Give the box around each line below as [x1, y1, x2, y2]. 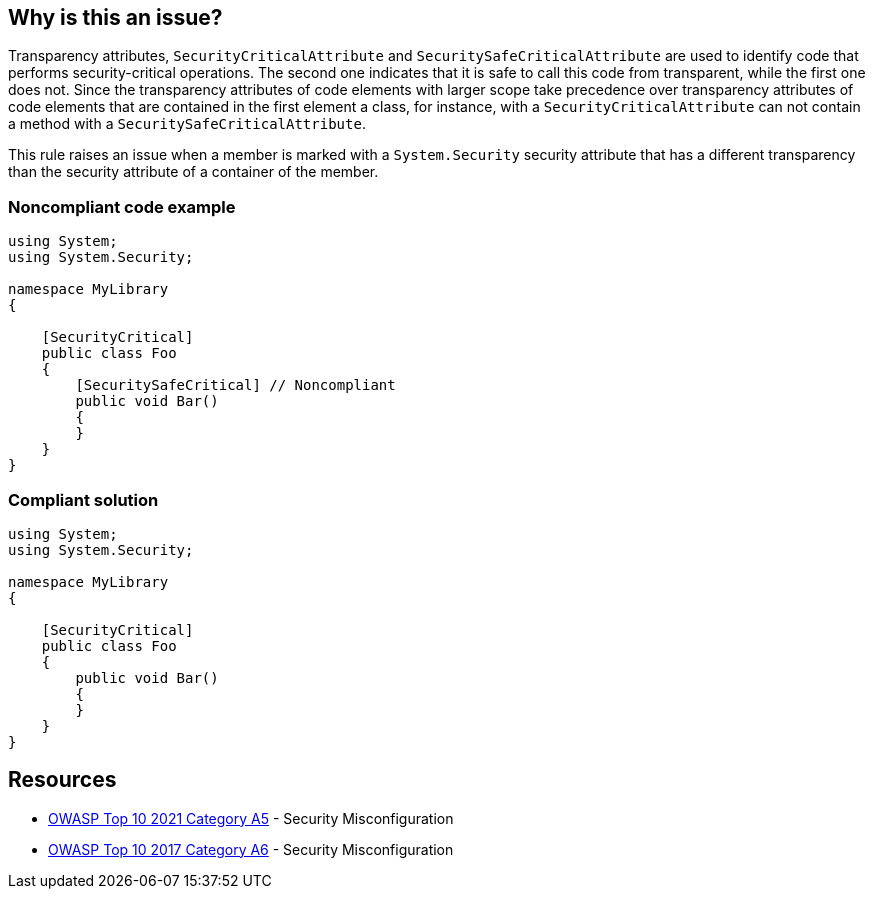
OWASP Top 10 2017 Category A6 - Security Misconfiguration [48, 840, 454, 858]
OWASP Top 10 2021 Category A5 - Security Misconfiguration [48, 809, 454, 827]
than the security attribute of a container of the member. [8, 163, 379, 181]
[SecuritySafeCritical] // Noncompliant [75, 377, 396, 394]
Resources [8, 767, 117, 793]
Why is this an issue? [8, 5, 223, 30]
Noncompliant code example [8, 196, 236, 217]
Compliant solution [8, 489, 159, 510]
